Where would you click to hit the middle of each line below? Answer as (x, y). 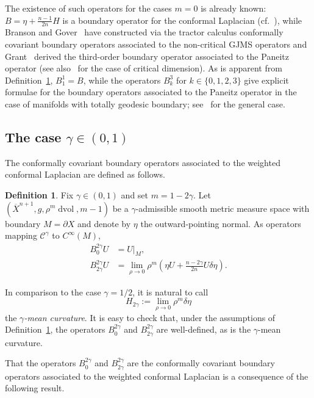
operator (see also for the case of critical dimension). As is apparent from (144, 68)
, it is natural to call (170, 291)
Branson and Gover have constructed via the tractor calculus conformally (144, 32)
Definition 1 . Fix (39, 194)
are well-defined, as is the (204, 329)
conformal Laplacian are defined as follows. (85, 174)
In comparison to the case (53, 291)
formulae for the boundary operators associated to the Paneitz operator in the (151, 92)
